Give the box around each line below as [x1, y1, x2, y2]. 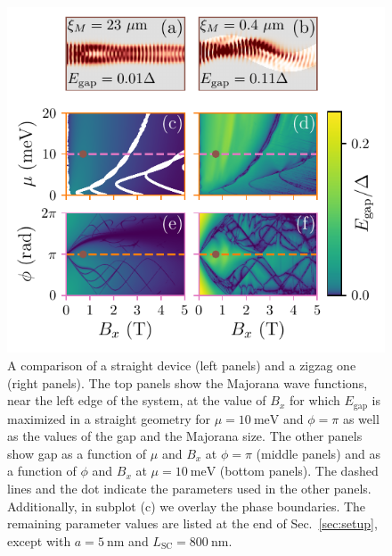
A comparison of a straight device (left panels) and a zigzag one [7, 356, 356, 375]
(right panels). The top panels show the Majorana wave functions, [7, 373, 368, 392]
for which [290, 391, 340, 410]
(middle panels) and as [256, 444, 380, 462]
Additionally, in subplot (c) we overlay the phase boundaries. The [7, 496, 366, 515]
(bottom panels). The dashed [219, 461, 379, 480]
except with [7, 531, 71, 550]
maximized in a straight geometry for [7, 409, 211, 427]
